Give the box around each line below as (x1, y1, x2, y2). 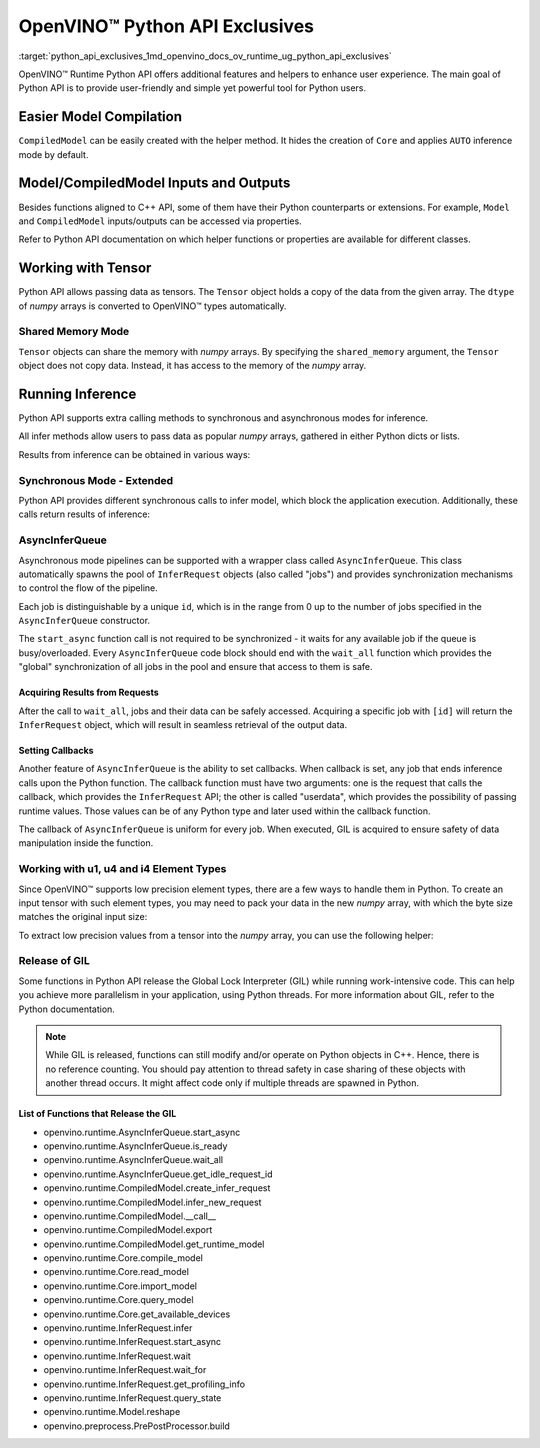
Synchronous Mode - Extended (18, 473, 174, 487)
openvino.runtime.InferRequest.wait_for (43, 1364, 207, 1376)
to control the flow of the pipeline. (18, 582, 159, 594)
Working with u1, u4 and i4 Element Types (18, 862, 227, 876)
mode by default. (18, 148, 89, 160)
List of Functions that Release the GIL (18, 1108, 177, 1120)
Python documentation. (18, 1003, 115, 1015)
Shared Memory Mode (18, 325, 130, 339)
